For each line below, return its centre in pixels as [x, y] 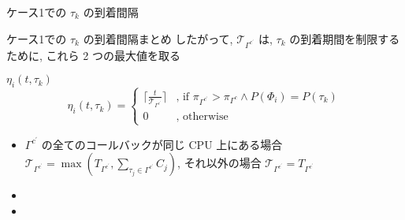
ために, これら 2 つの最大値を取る [93, 55]
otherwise [205, 117]
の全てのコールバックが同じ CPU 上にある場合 [162, 144]
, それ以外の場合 [219, 163]
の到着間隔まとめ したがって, [158, 38]
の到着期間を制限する [345, 38]
